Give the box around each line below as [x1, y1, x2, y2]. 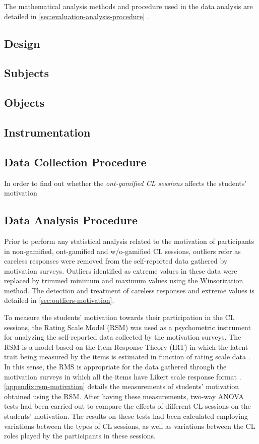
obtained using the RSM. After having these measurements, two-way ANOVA [4, 391, 244, 401]
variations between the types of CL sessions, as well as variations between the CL [4, 420, 255, 431]
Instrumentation [4, 124, 91, 140]
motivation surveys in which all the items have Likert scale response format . [4, 371, 241, 382]
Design [4, 35, 40, 51]
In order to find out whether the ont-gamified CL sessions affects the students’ [4, 177, 247, 188]
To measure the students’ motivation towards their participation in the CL [4, 312, 235, 323]
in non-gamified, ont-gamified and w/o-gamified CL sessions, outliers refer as [4, 245, 241, 256]
